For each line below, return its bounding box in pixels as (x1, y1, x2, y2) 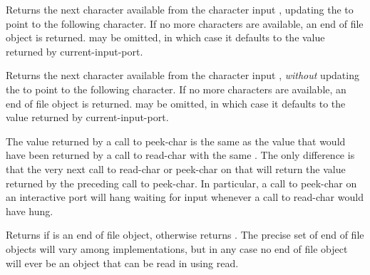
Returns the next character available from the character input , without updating (6, 68, 359, 83)
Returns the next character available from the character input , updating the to (6, 2, 354, 16)
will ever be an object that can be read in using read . (6, 255, 239, 270)
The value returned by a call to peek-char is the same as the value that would (6, 133, 346, 148)
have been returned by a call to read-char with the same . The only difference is (6, 147, 355, 162)
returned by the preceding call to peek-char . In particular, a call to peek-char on (6, 175, 357, 190)
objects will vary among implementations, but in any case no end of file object (6, 241, 348, 256)
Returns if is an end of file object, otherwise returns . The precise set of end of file (6, 227, 364, 242)
